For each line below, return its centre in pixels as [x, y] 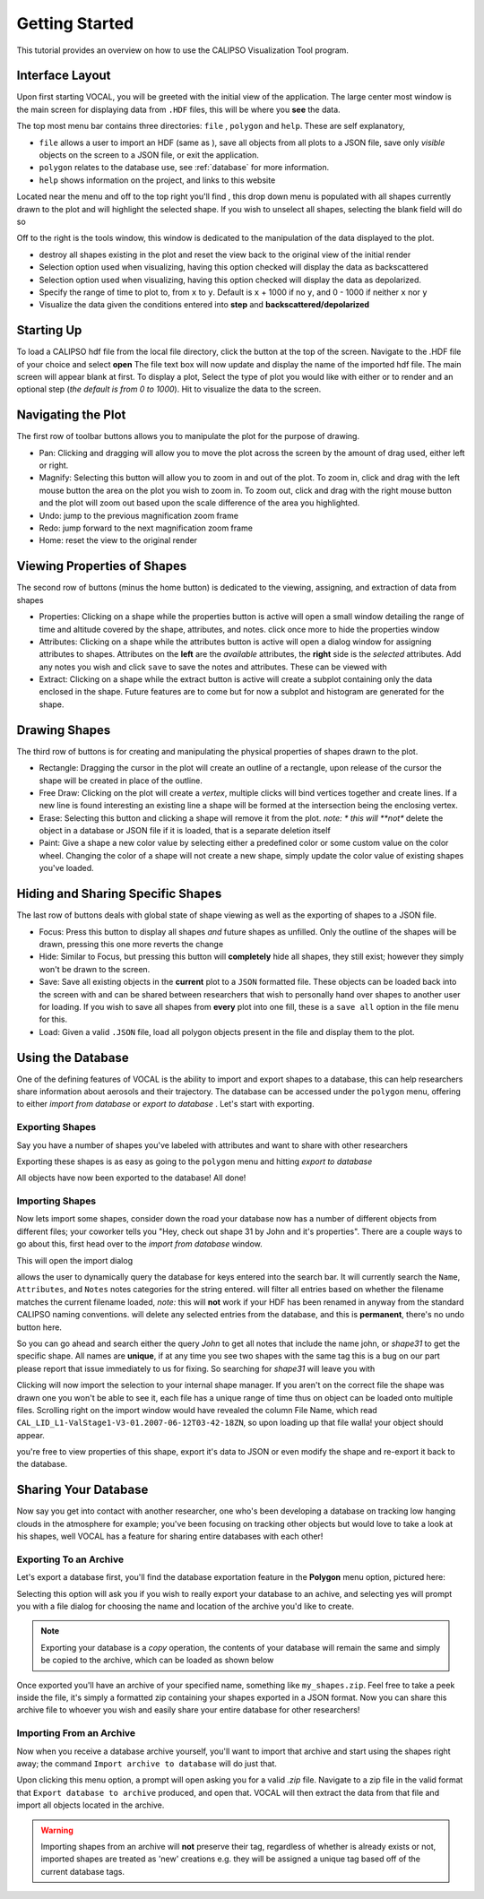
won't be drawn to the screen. [95, 969]
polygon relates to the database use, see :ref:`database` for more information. [184, 168]
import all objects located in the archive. [91, 1805]
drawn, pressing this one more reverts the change [131, 944]
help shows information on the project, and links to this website [157, 180]
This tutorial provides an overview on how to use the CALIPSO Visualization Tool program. [183, 50]
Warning [57, 1830]
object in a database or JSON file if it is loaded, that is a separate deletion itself [185, 831]
